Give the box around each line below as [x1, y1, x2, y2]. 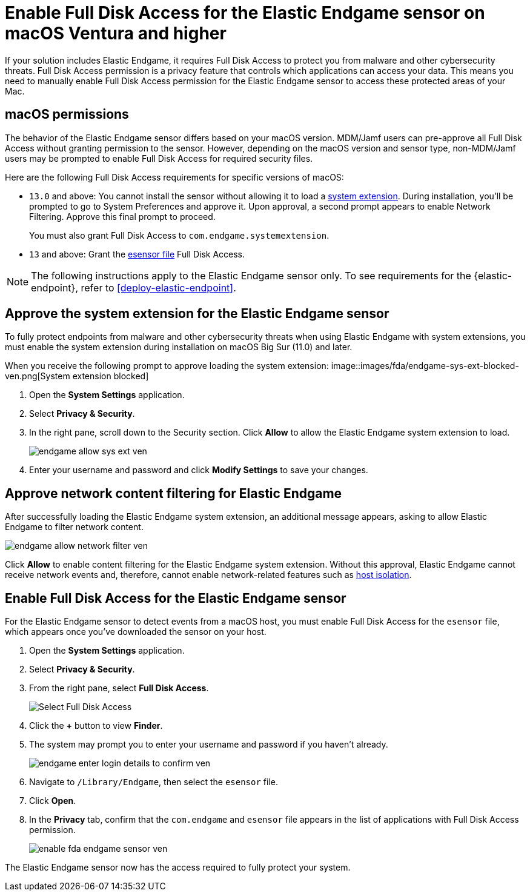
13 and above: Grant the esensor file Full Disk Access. [29, 248, 245, 259]
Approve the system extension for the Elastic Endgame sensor [5, 306, 389, 322]
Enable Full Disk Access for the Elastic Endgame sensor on [5, 2, 485, 23]
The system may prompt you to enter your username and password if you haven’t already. [29, 739, 388, 750]
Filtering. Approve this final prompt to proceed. [29, 211, 216, 222]
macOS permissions [5, 107, 129, 122]
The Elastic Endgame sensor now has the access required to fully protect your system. [5, 862, 351, 873]
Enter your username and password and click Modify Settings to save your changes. [29, 465, 368, 476]
